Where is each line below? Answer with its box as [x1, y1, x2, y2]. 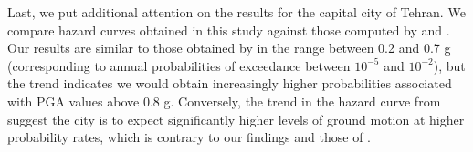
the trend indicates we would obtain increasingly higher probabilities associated [7, 74, 452, 93]
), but [433, 56, 466, 75]
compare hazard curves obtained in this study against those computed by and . [7, 20, 450, 39]
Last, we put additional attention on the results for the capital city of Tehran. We [7, 3, 466, 21]
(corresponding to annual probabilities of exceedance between [7, 56, 351, 75]
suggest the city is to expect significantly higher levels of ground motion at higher [7, 109, 465, 128]
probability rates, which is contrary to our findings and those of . [7, 127, 372, 147]
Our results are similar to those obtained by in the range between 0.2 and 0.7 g [7, 38, 451, 57]
